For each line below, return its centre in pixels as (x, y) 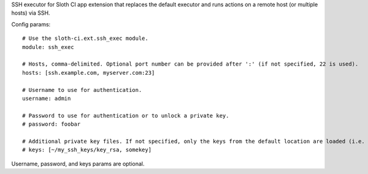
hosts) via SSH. (31, 13)
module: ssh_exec (48, 47)
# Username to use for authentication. (82, 90)
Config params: (31, 24)
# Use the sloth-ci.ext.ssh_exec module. (85, 39)
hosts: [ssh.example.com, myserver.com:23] (89, 73)
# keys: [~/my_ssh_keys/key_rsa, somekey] (87, 150)
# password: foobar (52, 124)
